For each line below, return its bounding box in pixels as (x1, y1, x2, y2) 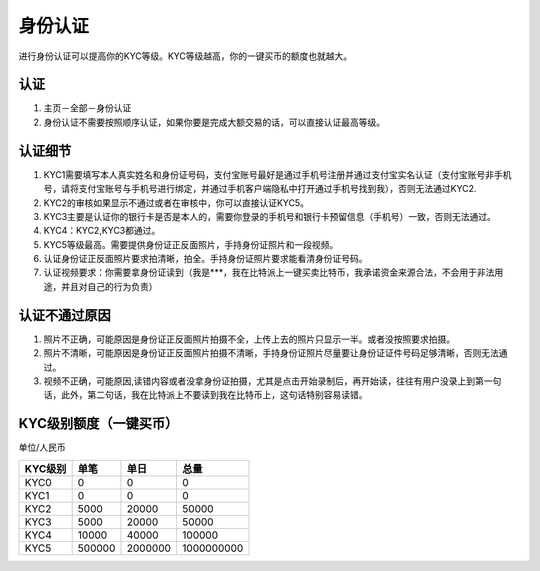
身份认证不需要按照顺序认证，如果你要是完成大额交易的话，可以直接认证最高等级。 (43, 116, 385, 128)
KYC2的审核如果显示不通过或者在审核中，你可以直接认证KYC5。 (43, 196, 310, 209)
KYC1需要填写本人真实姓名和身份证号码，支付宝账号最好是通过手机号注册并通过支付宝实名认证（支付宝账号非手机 (43, 168, 512, 180)
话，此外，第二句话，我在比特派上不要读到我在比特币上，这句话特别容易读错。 (43, 389, 368, 401)
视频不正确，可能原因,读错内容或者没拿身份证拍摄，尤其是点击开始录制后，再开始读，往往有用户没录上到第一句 (43, 375, 502, 387)
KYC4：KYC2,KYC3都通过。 (43, 225, 161, 237)
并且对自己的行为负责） (60, 280, 158, 292)
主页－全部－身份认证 (43, 102, 132, 114)
